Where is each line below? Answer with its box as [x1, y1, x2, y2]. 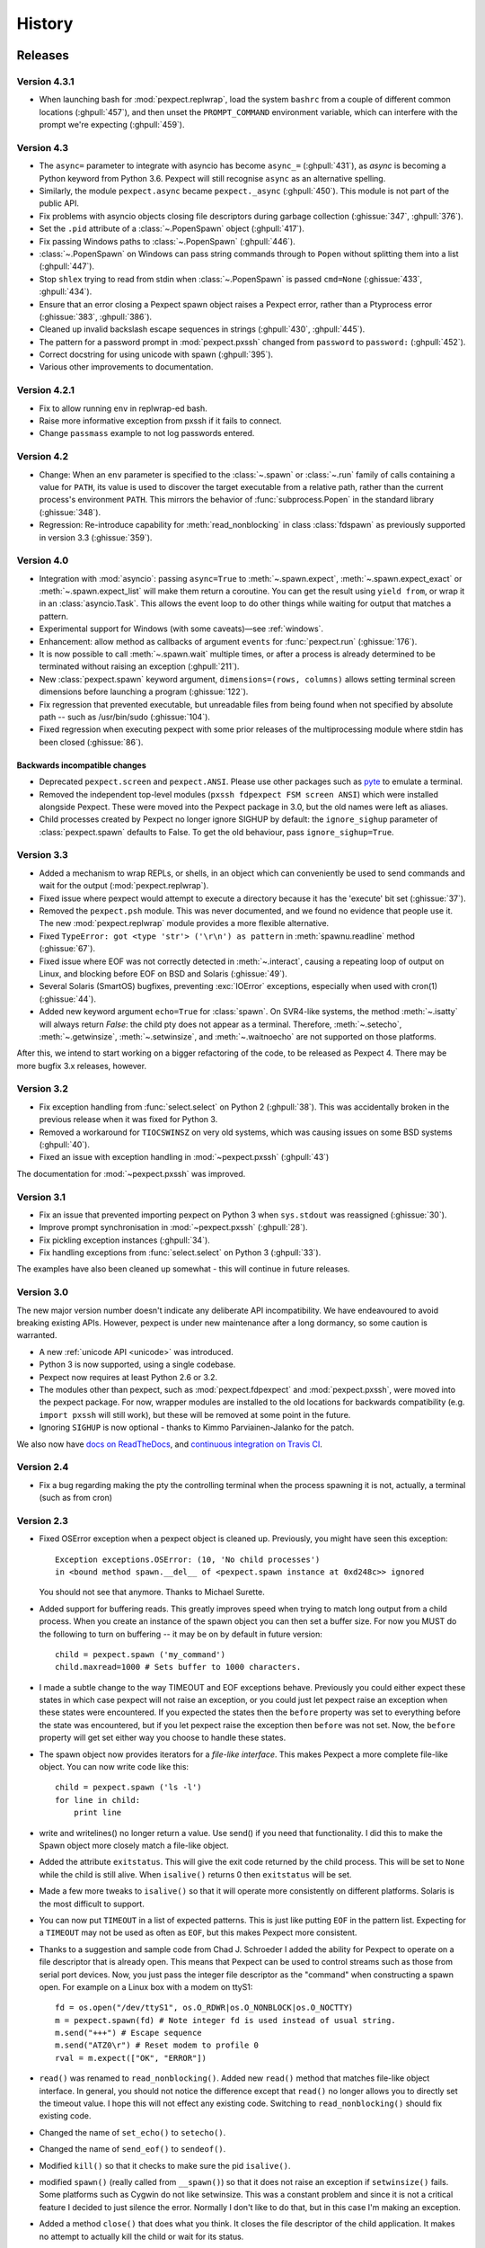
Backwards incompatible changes [16, 760, 147, 771]
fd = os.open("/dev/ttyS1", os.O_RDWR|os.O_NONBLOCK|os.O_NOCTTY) [55, 2003, 354, 2013]
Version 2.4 [16, 1461, 69, 1474]
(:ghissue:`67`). [39, 943, 96, 954]
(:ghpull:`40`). [39, 1138, 90, 1150]
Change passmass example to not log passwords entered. [39, 428, 255, 439]
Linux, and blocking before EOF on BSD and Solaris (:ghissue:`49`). [39, 968, 287, 979]
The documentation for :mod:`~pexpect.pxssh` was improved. [16, 1168, 246, 1179]
